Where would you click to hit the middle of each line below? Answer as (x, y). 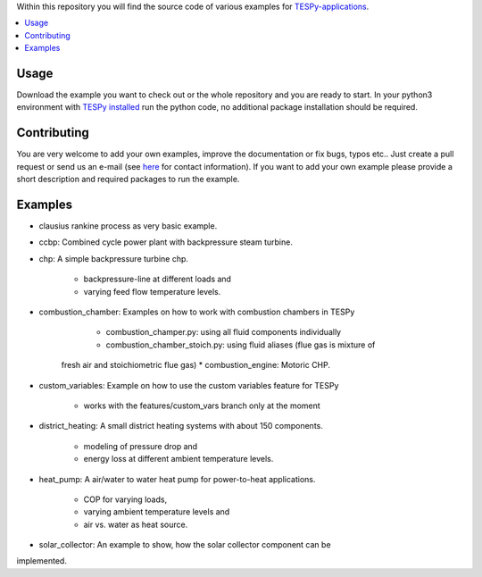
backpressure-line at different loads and (158, 279)
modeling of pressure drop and (141, 446)
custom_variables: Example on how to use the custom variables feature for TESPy (189, 385)
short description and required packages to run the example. (128, 180)
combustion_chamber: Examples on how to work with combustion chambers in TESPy (197, 312)
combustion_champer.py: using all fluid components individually (224, 332)
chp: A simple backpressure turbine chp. (114, 258)
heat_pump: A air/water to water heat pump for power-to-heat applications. (177, 479)
